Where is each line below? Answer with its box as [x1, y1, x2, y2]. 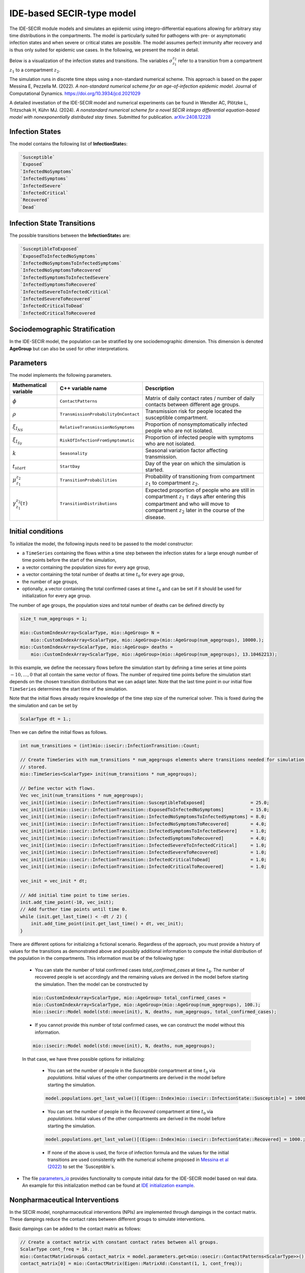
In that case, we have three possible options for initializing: [22, 1056, 145, 1062]
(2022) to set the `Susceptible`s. [47, 1164, 115, 1170]
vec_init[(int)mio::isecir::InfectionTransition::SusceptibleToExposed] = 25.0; [20, 799, 269, 806]
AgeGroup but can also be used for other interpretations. [9, 345, 129, 351]
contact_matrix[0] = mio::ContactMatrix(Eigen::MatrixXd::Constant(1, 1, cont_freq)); [20, 1261, 243, 1266]
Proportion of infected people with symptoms [145, 433, 254, 440]
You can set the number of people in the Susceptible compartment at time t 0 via [47, 1067, 216, 1074]
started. [145, 466, 164, 473]
